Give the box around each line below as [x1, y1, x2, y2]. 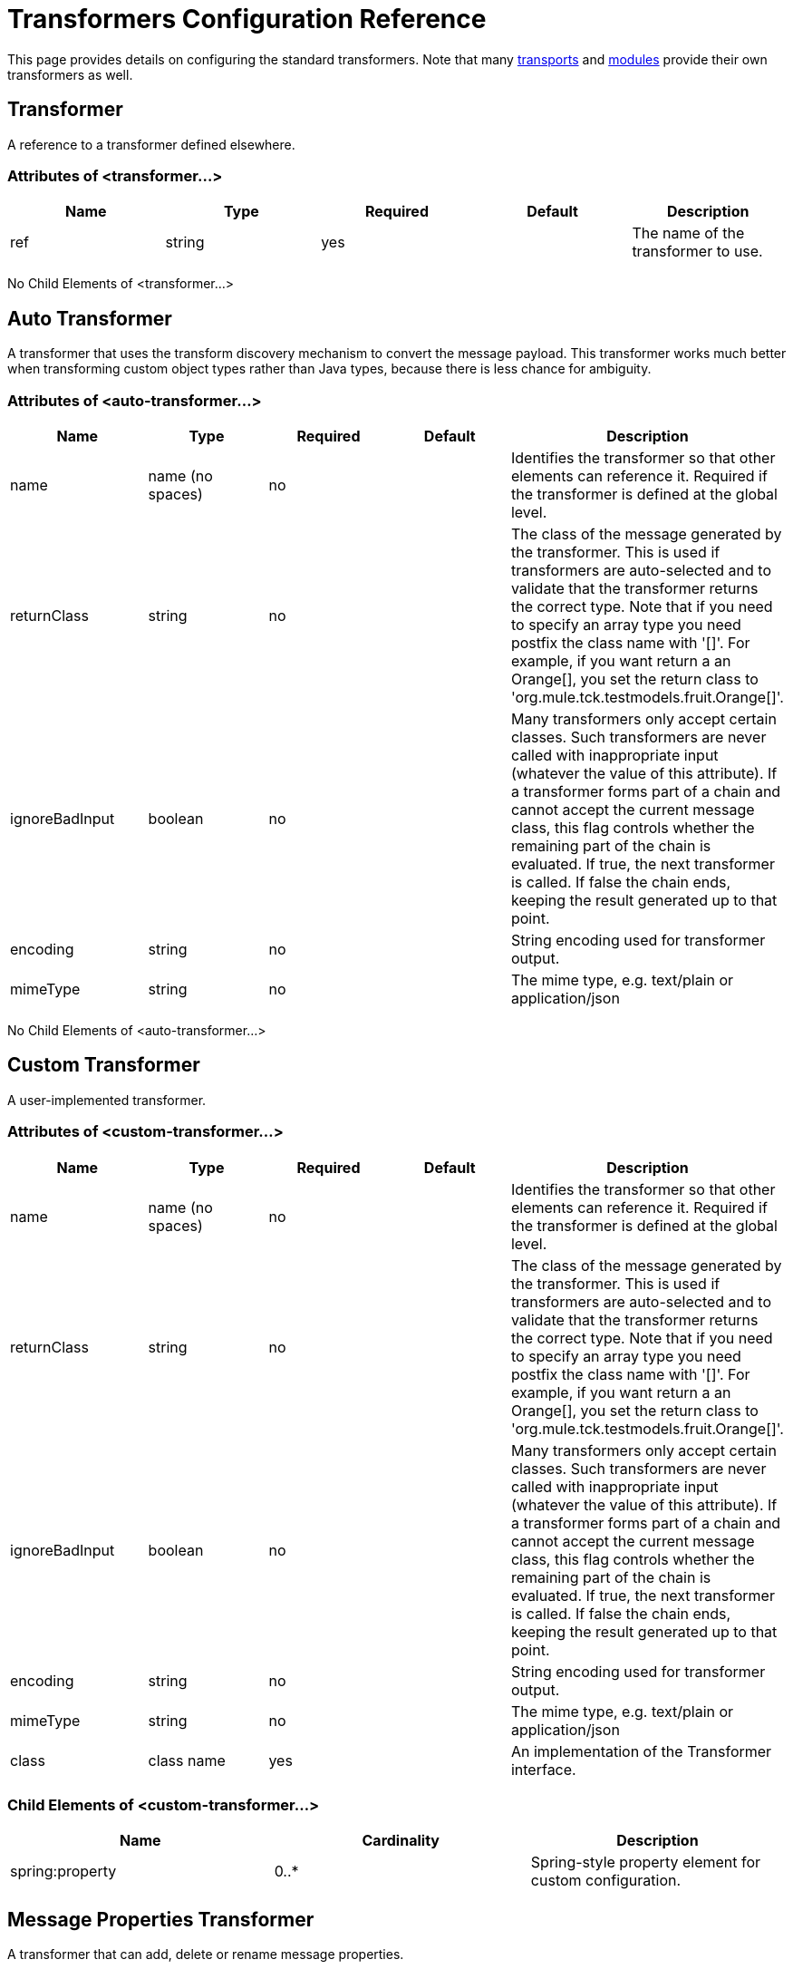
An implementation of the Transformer [510, 1741, 772, 1760]
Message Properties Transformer [7, 1907, 314, 1931]
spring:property [10, 1862, 117, 1881]
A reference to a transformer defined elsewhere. [7, 136, 295, 152]
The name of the [632, 224, 745, 243]
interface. [510, 1760, 576, 1779]
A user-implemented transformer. [7, 1091, 207, 1108]
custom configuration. [530, 1871, 682, 1890]
